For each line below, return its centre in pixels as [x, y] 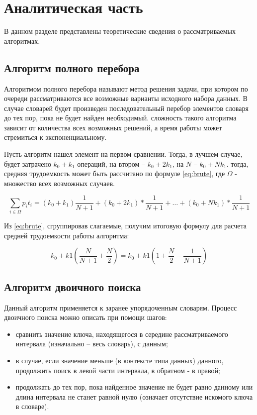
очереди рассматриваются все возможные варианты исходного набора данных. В [126, 98]
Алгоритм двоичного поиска [73, 286]
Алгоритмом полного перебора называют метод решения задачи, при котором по [126, 88]
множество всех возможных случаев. [59, 183]
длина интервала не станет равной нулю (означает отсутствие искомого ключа [134, 396]
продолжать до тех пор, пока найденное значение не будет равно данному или [134, 387]
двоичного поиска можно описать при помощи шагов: [86, 317]
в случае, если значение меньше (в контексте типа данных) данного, [120, 361]
